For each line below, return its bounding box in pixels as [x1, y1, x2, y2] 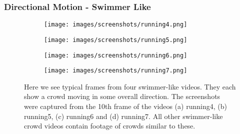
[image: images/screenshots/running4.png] [44, 21, 187, 28]
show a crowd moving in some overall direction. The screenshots [24, 91, 220, 101]
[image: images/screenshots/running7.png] [44, 67, 187, 74]
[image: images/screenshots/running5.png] [44, 36, 187, 43]
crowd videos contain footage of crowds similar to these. [24, 120, 195, 131]
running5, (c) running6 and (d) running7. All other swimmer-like [24, 110, 223, 121]
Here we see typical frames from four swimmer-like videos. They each [24, 81, 236, 91]
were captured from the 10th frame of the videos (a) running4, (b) [24, 101, 227, 111]
